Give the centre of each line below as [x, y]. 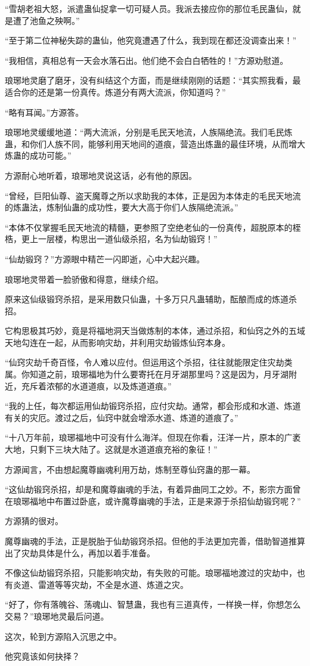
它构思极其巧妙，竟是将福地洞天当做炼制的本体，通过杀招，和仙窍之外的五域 [155, 331]
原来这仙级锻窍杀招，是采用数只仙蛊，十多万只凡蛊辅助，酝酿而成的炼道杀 [151, 299]
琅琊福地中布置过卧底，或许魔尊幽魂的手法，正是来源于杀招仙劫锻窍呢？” [157, 501]
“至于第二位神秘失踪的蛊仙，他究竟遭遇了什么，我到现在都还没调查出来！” [151, 40]
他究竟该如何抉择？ [42, 656]
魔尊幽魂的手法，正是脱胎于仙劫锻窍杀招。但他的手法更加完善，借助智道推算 [155, 541]
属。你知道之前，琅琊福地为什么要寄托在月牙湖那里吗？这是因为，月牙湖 [147, 374]
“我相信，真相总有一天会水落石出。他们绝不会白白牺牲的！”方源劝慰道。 [147, 60]
